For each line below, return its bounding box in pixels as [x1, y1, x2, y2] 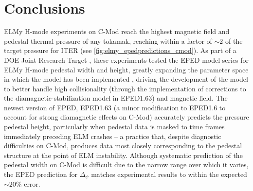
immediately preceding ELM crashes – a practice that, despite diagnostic [4, 131, 221, 141]
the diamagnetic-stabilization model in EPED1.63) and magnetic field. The [4, 93, 228, 103]
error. [24, 179, 40, 189]
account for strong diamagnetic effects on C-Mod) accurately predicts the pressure [4, 112, 249, 122]
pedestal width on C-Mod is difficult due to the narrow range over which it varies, [4, 159, 249, 170]
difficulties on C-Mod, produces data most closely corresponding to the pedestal [4, 140, 242, 151]
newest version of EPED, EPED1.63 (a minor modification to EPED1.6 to [4, 102, 226, 112]
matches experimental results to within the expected [91, 169, 247, 179]
